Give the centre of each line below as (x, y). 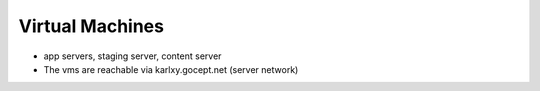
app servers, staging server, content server (132, 56)
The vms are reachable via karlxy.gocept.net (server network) (171, 69)
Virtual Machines (91, 26)
